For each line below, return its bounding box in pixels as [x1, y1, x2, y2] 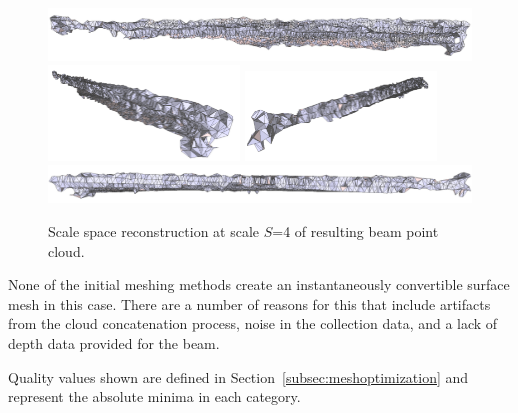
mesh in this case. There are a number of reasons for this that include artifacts [8, 293, 491, 314]
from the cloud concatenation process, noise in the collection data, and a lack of [8, 313, 498, 334]
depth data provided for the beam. [8, 333, 220, 354]
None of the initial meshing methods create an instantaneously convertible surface [8, 274, 510, 295]
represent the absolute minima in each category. [8, 386, 301, 407]
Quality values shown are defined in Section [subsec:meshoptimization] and [8, 366, 469, 387]
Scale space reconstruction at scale [48, 221, 260, 242]
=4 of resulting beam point [272, 221, 439, 242]
